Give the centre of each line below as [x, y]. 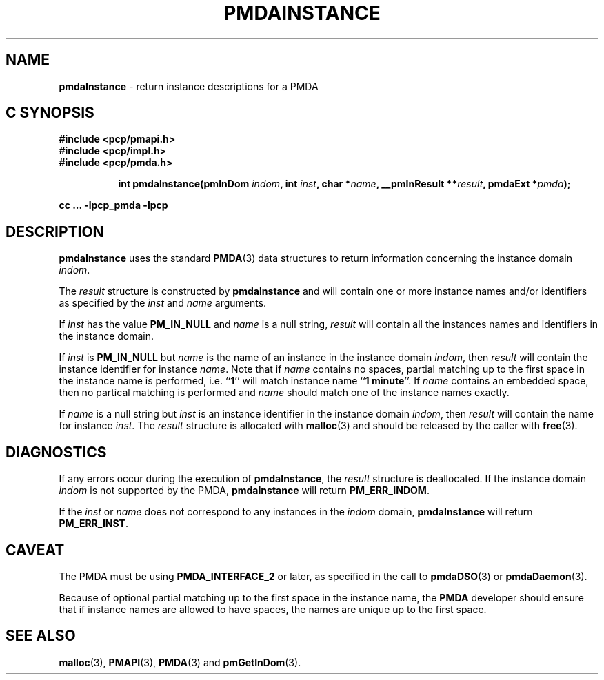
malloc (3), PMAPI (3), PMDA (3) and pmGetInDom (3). [180, 662]
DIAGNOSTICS [56, 452]
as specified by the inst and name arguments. [163, 303]
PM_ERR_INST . [93, 524]
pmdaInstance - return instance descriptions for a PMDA [189, 86]
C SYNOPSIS [50, 113]
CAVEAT [35, 550]
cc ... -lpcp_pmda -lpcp [113, 205]
